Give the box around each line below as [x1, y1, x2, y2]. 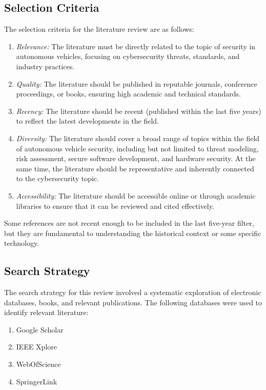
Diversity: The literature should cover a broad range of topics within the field [16, 132, 260, 143]
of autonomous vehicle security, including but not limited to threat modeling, [16, 143, 259, 153]
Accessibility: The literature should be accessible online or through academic [16, 190, 256, 201]
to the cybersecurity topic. [16, 173, 99, 184]
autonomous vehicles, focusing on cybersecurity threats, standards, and [16, 51, 240, 62]
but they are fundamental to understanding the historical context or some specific [4, 227, 261, 238]
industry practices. [16, 61, 75, 71]
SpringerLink [16, 376, 57, 386]
